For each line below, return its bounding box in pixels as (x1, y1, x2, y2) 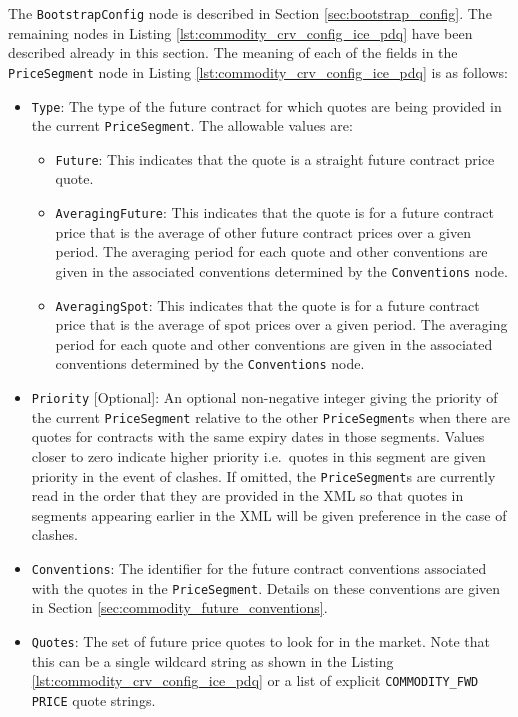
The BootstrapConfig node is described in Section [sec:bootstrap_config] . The (8, 3, 492, 23)
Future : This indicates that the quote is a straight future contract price (55, 148, 495, 169)
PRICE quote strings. (31, 689, 156, 710)
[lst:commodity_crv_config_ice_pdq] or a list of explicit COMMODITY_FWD (31, 670, 479, 691)
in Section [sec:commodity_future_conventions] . (31, 597, 328, 618)
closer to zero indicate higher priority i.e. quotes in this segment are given (31, 445, 486, 466)
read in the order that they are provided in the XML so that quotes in (31, 485, 464, 506)
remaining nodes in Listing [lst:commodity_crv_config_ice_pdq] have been (8, 22, 473, 43)
